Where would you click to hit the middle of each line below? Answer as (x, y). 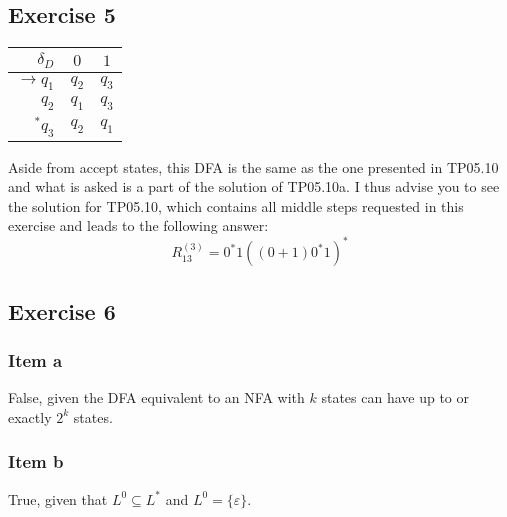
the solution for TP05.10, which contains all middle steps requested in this (236, 205)
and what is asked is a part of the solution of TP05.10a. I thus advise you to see (254, 186)
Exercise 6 (62, 310)
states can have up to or (395, 397)
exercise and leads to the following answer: (138, 225)
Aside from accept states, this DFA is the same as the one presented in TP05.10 (253, 166)
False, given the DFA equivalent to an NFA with (156, 397)
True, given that (58, 498)
